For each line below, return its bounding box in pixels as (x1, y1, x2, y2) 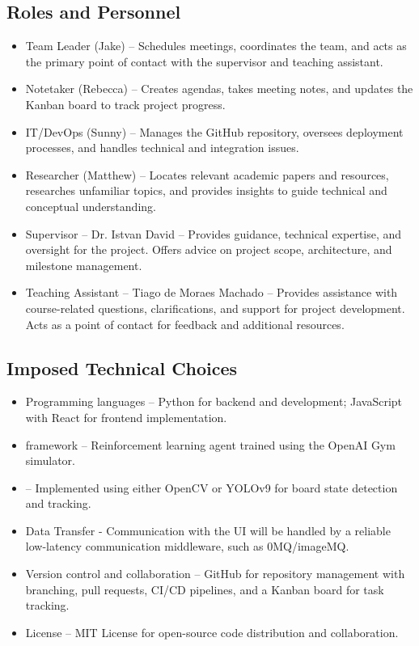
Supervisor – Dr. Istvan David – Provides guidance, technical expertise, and (25, 225, 402, 242)
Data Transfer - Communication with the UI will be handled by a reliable (25, 521, 391, 538)
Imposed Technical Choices (6, 355, 238, 380)
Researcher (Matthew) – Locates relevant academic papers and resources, (25, 166, 389, 183)
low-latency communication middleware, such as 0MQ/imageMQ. (25, 538, 349, 555)
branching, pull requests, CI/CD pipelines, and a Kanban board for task (25, 581, 384, 597)
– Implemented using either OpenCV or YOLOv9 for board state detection (25, 479, 398, 496)
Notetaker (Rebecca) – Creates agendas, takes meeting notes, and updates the (25, 80, 413, 97)
